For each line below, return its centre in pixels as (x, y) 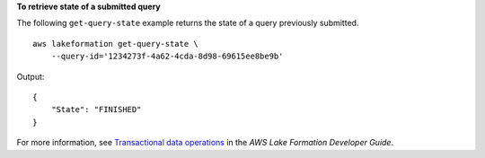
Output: (31, 76)
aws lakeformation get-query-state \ (116, 44)
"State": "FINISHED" (96, 110)
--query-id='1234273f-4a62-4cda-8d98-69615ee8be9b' (167, 57)
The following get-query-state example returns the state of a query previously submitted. (188, 23)
